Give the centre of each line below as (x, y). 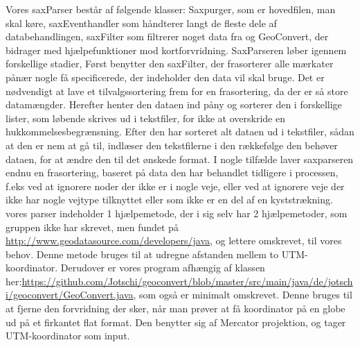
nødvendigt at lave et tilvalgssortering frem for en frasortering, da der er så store (177, 91)
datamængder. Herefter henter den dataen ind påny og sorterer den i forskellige (174, 104)
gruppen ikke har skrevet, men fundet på (92, 227)
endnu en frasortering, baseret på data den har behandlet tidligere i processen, (172, 172)
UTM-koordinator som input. (68, 336)
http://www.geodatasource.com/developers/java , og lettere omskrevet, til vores (174, 240)
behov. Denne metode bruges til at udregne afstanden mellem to (142, 254)
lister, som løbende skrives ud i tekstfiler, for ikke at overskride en (145, 118)
